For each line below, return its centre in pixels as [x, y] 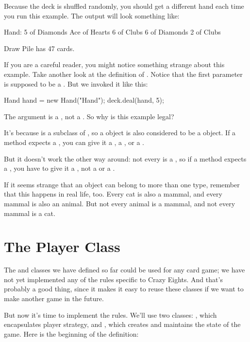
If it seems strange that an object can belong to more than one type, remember [122, 184]
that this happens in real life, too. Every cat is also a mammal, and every [113, 194]
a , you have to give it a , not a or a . [59, 168]
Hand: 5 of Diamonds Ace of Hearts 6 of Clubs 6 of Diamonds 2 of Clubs [112, 32]
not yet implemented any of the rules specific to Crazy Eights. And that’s [113, 279]
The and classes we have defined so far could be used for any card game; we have [125, 270]
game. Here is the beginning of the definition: [71, 333]
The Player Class [62, 246]
